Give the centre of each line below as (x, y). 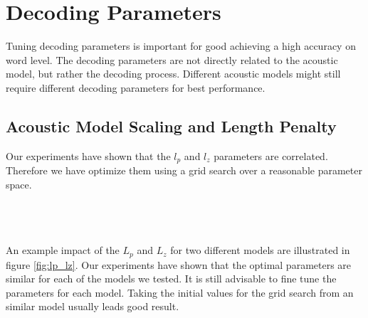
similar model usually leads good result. (93, 306)
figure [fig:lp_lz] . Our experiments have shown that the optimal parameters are (179, 264)
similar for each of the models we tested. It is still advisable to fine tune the (171, 279)
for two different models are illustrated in (260, 250)
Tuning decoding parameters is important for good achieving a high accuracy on (181, 46)
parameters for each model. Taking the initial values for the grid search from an (180, 292)
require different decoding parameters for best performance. (136, 87)
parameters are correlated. (271, 155)
